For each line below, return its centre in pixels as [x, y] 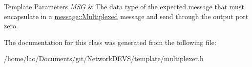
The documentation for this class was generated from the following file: [110, 42]
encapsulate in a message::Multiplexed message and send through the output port [126, 16]
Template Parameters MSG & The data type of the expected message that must [124, 6]
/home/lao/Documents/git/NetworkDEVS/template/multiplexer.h [104, 58]
